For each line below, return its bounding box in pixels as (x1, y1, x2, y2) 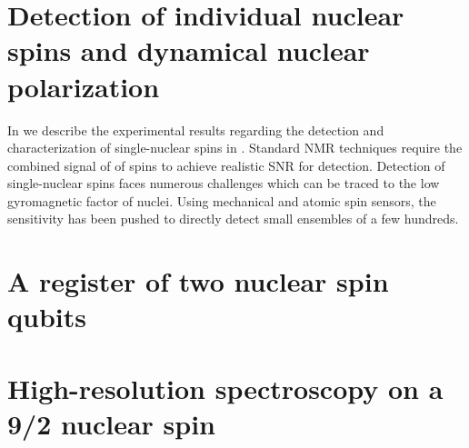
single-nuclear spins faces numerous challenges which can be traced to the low (7, 174, 440, 193)
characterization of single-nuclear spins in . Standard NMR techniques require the (7, 138, 463, 157)
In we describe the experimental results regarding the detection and (7, 120, 384, 139)
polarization (7, 67, 160, 105)
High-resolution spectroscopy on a (7, 369, 444, 406)
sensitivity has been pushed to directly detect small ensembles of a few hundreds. (7, 209, 459, 228)
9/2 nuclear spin (7, 405, 215, 442)
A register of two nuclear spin (7, 263, 389, 300)
